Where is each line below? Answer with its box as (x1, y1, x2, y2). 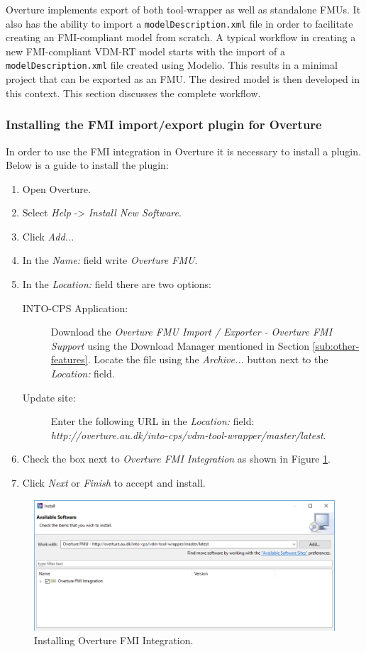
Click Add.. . (22, 228, 74, 243)
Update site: (22, 389, 76, 404)
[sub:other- (312, 338, 360, 353)
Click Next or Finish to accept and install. (22, 475, 206, 490)
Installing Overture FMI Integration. (34, 633, 194, 648)
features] (50, 352, 88, 367)
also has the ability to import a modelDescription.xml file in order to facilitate (6, 16, 353, 31)
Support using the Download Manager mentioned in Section (50, 338, 310, 353)
